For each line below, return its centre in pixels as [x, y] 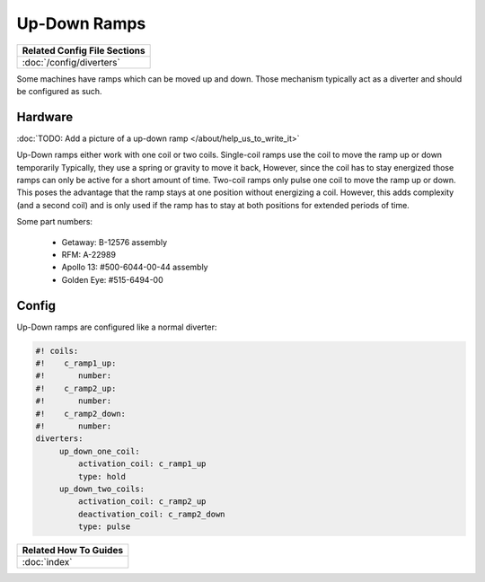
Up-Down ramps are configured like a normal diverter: [117, 327]
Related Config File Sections [84, 50]
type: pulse [104, 527]
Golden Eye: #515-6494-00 [112, 279]
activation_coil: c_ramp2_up [142, 502]
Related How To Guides [73, 551]
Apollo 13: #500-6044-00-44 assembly [135, 267]
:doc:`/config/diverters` [71, 62]
